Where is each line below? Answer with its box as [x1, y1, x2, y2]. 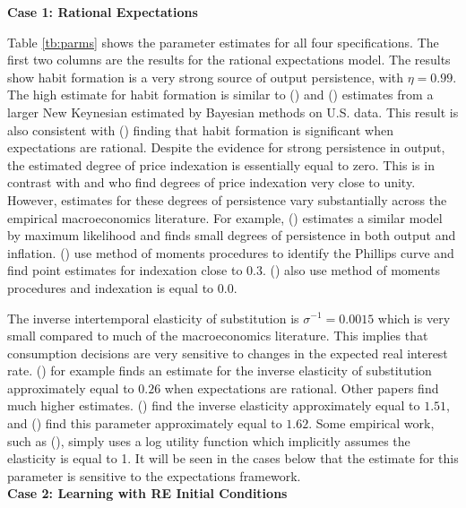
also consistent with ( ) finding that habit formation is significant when [7, 120, 393, 139]
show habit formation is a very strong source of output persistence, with [7, 67, 404, 86]
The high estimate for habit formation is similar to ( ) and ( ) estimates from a [7, 85, 434, 104]
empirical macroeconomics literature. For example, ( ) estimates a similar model [7, 208, 443, 227]
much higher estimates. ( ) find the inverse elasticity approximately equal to [7, 396, 420, 415]
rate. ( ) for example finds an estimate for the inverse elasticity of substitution [7, 361, 432, 380]
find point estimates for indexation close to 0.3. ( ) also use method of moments [7, 261, 441, 280]
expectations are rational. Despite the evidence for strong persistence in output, [7, 138, 445, 157]
